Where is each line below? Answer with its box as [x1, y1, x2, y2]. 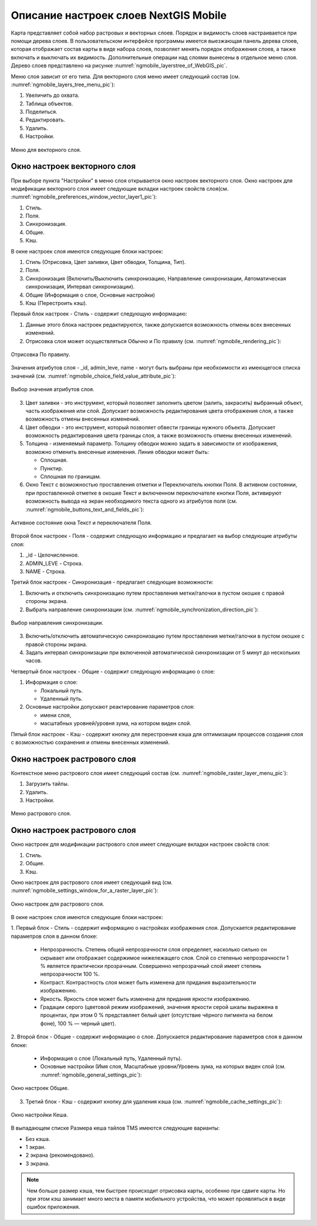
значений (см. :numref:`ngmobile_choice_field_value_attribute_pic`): [11, 372, 176, 380]
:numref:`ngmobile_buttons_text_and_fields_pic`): [25, 506, 144, 513]
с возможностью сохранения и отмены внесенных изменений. [11, 739, 170, 746]
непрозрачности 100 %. [40, 971, 100, 978]
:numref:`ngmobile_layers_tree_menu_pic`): [11, 81, 116, 88]
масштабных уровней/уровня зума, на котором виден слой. [40, 720, 192, 727]
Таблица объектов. [25, 100, 73, 107]
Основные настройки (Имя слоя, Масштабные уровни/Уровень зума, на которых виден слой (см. [40, 1063, 286, 1070]
